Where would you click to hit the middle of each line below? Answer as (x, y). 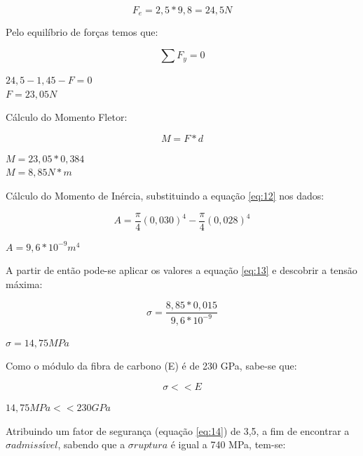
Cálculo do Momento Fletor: (67, 117)
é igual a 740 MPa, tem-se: (228, 444)
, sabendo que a (91, 444)
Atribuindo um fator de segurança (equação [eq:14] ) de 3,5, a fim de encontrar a (178, 430)
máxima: (24, 284)
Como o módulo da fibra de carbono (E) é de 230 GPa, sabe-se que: (151, 366)
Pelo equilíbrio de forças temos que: (82, 32)
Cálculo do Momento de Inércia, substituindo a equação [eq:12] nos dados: (165, 196)
